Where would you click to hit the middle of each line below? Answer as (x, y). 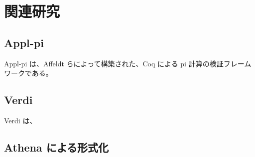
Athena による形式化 (57, 147)
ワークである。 (28, 73)
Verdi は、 (20, 120)
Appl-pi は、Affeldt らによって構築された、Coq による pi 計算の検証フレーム (128, 63)
